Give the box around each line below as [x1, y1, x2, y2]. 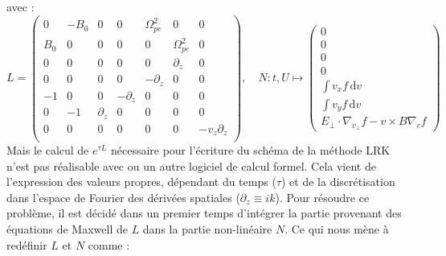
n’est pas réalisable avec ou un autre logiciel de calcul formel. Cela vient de [6, 157, 376, 174]
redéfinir [6, 236, 47, 253]
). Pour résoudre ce [275, 188, 370, 205]
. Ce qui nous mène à [284, 221, 389, 237]
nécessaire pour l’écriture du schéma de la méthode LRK [110, 142, 391, 159]
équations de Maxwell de [6, 221, 128, 237]
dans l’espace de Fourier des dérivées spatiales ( [6, 188, 240, 205]
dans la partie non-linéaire [142, 221, 272, 237]
